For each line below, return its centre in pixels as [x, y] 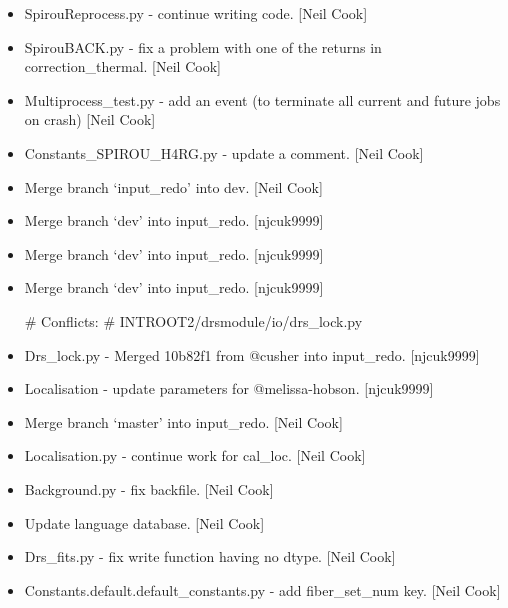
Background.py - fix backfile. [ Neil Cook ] [149, 488]
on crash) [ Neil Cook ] [90, 119]
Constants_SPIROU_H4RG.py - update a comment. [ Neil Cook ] [224, 152]
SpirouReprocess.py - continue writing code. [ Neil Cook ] [196, 13]
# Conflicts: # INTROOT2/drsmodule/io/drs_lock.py [193, 320]
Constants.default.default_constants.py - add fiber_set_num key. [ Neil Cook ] [262, 589]
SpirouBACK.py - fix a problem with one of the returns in [203, 46]
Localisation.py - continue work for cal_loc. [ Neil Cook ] [195, 455]
